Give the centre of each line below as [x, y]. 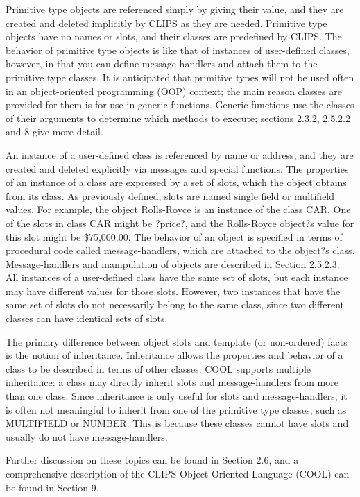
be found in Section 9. [52, 487]
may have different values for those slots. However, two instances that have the [173, 290]
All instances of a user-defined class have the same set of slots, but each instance [177, 277]
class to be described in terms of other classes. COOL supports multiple [158, 368]
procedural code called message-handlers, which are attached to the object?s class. [180, 250]
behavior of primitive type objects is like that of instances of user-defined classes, [178, 50]
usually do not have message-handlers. [87, 436]
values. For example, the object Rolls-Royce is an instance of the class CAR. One [178, 209]
